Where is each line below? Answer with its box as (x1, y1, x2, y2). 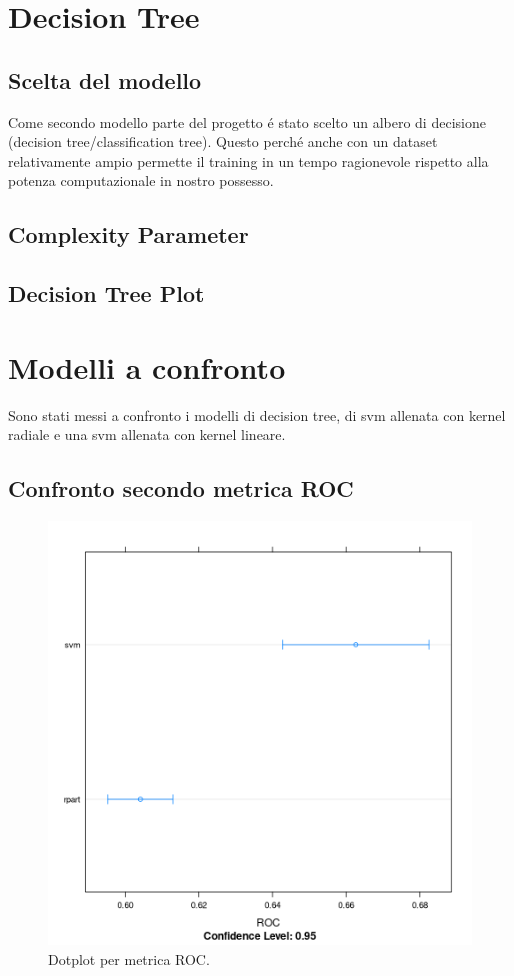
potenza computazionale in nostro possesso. (8, 170, 274, 191)
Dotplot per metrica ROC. (48, 948, 210, 969)
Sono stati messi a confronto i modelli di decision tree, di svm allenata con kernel (8, 404, 506, 425)
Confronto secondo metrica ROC (8, 473, 354, 504)
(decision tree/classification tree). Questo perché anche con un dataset (8, 131, 438, 152)
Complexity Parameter (8, 219, 249, 250)
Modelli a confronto (8, 346, 286, 387)
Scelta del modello (8, 64, 202, 95)
